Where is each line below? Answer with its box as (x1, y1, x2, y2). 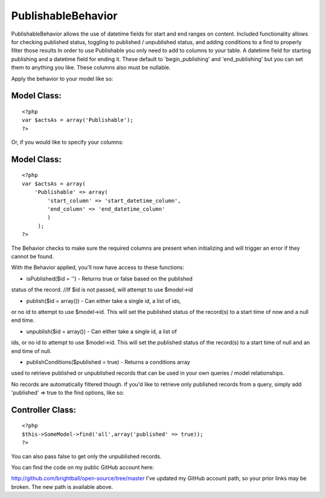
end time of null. (11, 347, 52, 354)
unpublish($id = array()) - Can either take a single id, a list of (26, 328, 177, 335)
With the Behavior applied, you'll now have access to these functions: (11, 264, 184, 271)
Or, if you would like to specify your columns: (11, 139, 124, 146)
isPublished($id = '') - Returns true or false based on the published (26, 275, 193, 282)
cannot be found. (11, 253, 54, 260)
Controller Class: (11, 404, 77, 415)
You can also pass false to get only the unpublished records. (11, 453, 162, 460)
